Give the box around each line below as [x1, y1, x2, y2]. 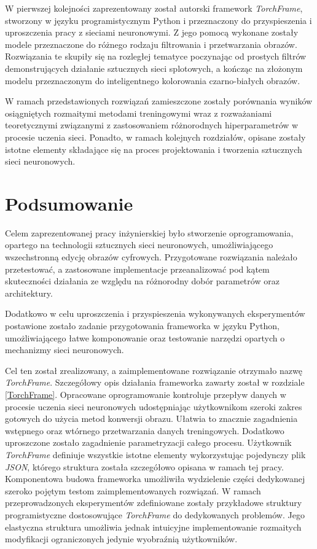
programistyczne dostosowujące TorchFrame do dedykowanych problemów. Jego [5, 508, 305, 521]
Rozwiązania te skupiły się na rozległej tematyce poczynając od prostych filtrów [5, 50, 307, 63]
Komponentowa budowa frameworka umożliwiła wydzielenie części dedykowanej [5, 472, 305, 485]
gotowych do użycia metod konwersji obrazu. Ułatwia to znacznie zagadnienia [5, 412, 298, 425]
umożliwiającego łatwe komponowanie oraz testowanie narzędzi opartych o [5, 331, 285, 344]
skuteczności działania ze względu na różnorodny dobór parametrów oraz [5, 274, 280, 287]
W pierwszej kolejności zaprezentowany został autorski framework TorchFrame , [5, 2, 303, 14]
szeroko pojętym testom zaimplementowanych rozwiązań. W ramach [5, 484, 261, 497]
